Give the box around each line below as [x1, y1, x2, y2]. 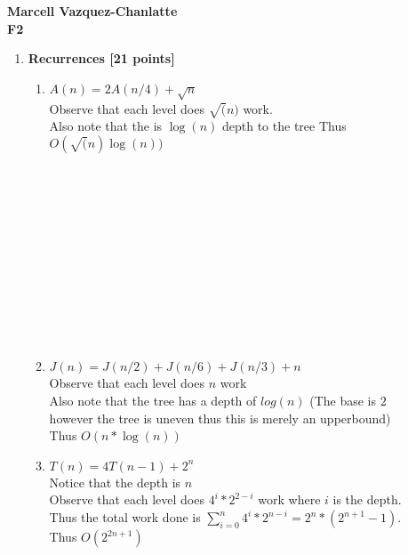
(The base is [309, 391, 377, 410]
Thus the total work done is [49, 508, 201, 526]
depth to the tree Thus [221, 117, 347, 135]
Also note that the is [49, 117, 163, 135]
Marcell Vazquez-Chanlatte [7, 2, 178, 20]
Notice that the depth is [49, 472, 181, 491]
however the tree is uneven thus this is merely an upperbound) [49, 408, 391, 427]
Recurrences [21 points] [28, 49, 175, 68]
